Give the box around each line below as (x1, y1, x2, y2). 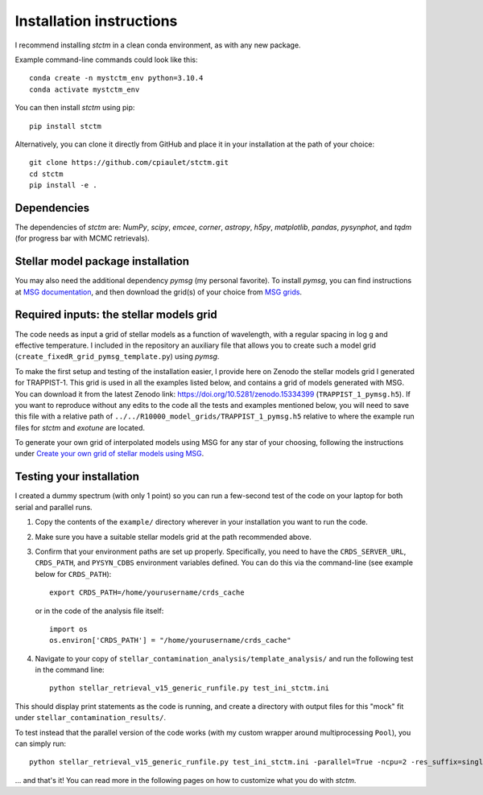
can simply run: (14, 739, 66, 748)
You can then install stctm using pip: (14, 103, 135, 113)
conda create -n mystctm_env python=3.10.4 (29, 73, 204, 83)
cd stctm (29, 169, 64, 179)
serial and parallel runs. (14, 502, 93, 512)
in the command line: (35, 665, 105, 675)
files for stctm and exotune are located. (14, 422, 145, 432)
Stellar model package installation (14, 254, 189, 269)
